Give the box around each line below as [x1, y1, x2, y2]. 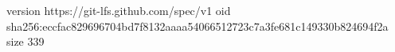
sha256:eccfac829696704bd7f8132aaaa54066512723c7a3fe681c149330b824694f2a [6, 17, 389, 34]
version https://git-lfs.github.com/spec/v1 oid [6, 2, 231, 18]
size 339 [6, 33, 45, 50]
